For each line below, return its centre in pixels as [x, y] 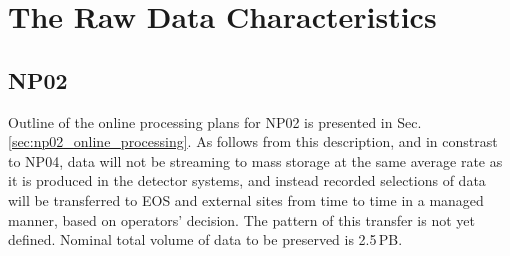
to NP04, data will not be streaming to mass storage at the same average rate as [255, 160]
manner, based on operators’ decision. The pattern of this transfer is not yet [241, 219]
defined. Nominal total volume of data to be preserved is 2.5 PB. [205, 239]
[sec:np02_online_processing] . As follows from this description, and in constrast [253, 141]
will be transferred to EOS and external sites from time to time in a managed [246, 199]
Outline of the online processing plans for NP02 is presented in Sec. [215, 121]
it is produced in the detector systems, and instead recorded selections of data [247, 180]
